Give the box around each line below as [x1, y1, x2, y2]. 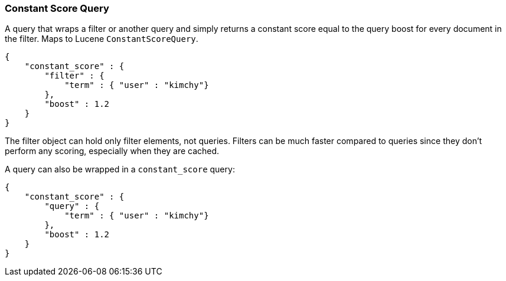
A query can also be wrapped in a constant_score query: [5, 164, 235, 175]
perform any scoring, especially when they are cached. [5, 146, 220, 156]
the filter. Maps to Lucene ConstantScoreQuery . [5, 34, 198, 44]
